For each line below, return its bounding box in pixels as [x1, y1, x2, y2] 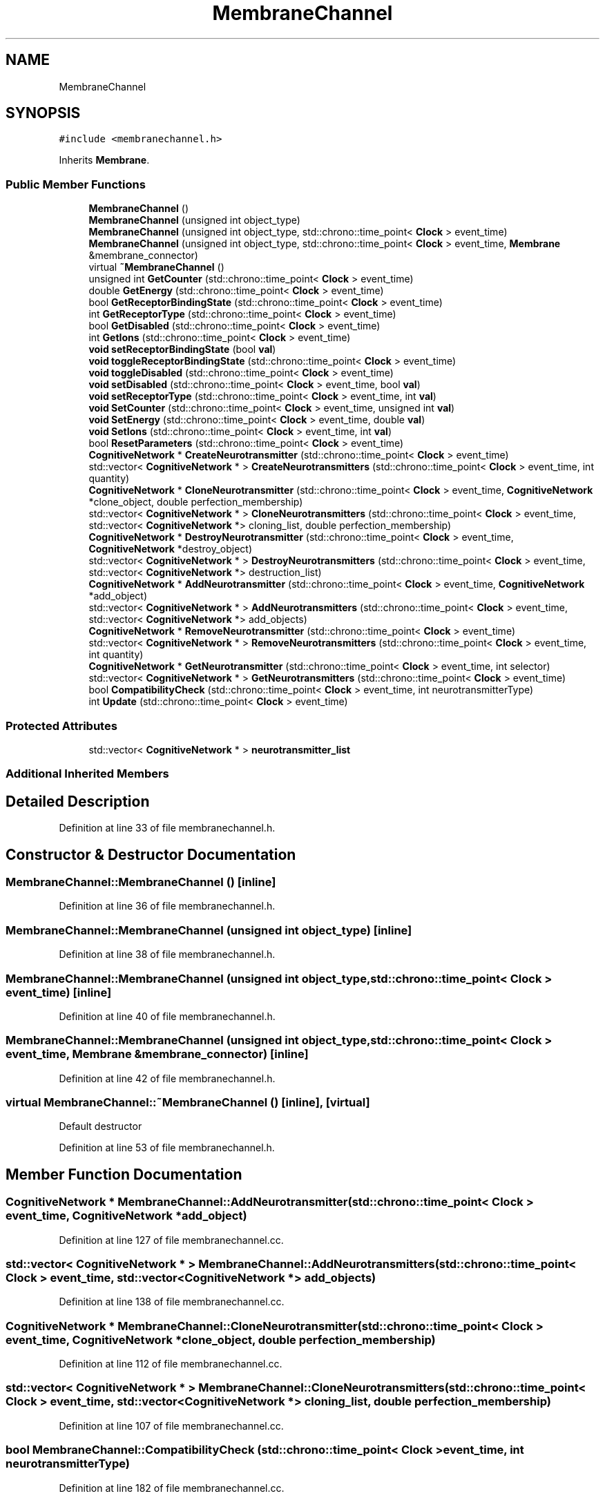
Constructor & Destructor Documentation [6, 845, 296, 863]
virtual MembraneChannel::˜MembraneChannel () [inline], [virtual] [6, 1095, 370, 1109]
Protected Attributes [6, 718, 117, 733]
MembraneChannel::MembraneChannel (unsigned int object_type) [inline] [6, 923, 412, 937]
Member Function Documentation [6, 1165, 242, 1183]
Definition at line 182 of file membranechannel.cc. [59, 1481, 285, 1494]
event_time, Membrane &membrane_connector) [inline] [6, 1047, 309, 1062]
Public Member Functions [6, 177, 146, 191]
